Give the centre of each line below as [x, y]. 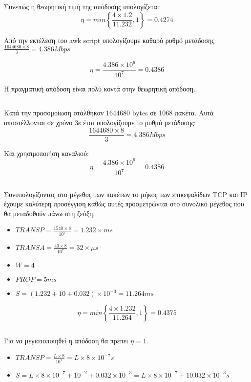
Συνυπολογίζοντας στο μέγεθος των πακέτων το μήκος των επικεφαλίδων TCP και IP [126, 194]
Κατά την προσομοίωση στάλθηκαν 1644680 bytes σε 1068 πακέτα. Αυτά [109, 113]
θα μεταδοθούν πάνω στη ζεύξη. [50, 213]
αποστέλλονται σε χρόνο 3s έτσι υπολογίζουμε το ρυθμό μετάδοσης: [100, 123]
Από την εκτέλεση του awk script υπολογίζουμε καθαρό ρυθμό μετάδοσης [109, 40]
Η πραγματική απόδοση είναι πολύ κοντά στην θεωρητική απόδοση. [100, 89]
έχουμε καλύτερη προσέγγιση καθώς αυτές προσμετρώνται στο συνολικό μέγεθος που [124, 204]
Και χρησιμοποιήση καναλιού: [46, 153]
